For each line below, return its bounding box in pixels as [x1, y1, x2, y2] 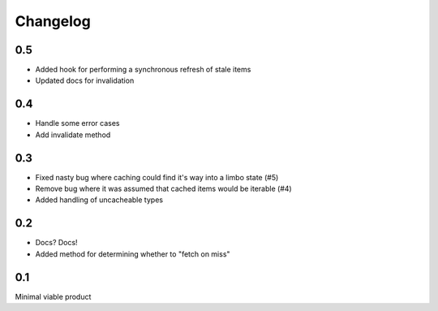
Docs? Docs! [35, 238, 78, 248]
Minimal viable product [15, 292, 92, 301]
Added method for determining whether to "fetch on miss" [35, 248, 230, 259]
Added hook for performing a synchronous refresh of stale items [35, 65, 251, 75]
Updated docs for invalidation [35, 76, 135, 85]
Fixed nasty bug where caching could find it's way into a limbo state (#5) [35, 172, 279, 182]
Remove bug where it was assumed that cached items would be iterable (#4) [35, 184, 292, 194]
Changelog [15, 12, 91, 30]
